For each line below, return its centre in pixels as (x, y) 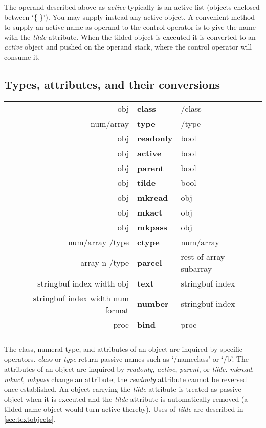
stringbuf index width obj (83, 283)
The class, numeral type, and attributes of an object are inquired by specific (123, 349)
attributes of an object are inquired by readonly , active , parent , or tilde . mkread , (129, 368)
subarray (196, 268)
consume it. (22, 56)
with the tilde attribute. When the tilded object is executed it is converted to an (130, 37)
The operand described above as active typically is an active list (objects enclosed (132, 7)
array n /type (105, 263)
